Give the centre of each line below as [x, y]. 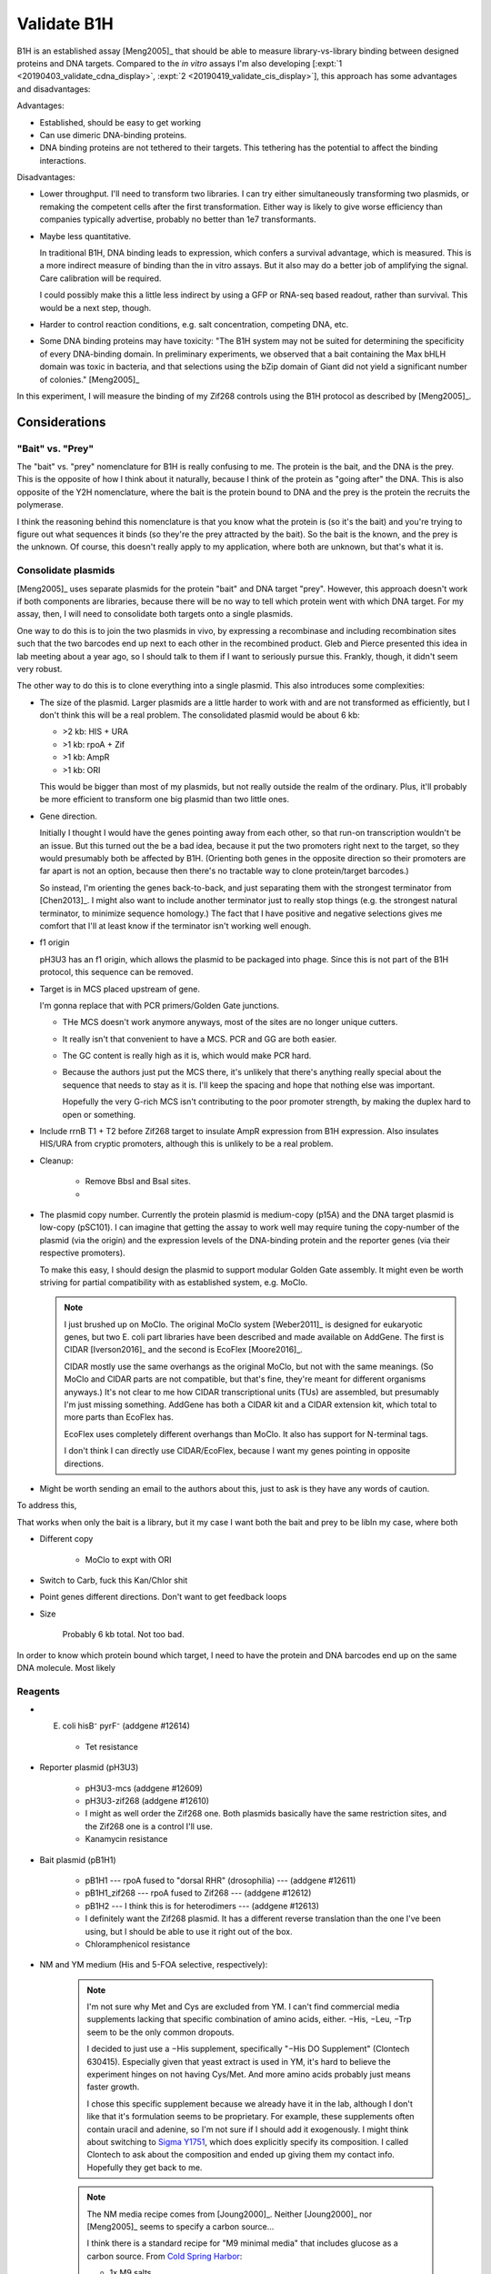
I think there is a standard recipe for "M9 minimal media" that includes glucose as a [243, 2243]
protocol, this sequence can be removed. [116, 972]
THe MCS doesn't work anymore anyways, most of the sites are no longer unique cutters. [230, 1022]
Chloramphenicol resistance [138, 1944]
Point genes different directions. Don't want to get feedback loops [163, 1597]
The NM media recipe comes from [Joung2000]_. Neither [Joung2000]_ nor [230, 2214]
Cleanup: [56, 1161]
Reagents [39, 1691]
